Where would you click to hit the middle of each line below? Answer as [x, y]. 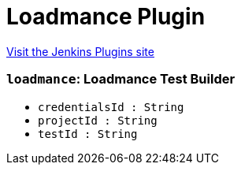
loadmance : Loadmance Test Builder [121, 79]
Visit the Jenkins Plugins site [80, 51]
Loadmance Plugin [106, 17]
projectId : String [98, 120]
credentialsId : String [111, 107]
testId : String [88, 134]
